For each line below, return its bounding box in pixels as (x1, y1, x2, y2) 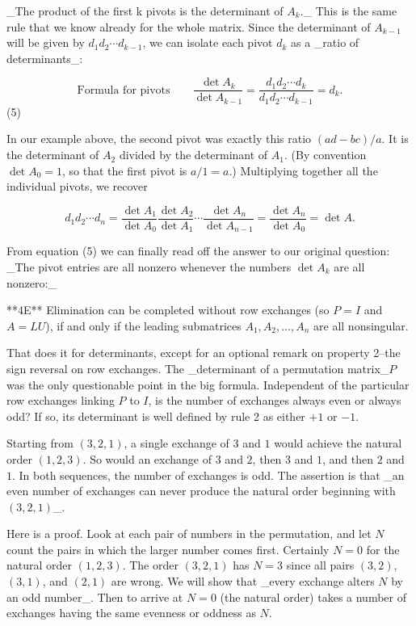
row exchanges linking (6, 392, 115, 409)
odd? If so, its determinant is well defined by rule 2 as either (6, 407, 305, 424)
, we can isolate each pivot (142, 34, 273, 51)
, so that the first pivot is (62, 162, 187, 179)
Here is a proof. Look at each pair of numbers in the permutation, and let (6, 525, 372, 542)
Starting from (6, 435, 74, 452)
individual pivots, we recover (6, 178, 148, 195)
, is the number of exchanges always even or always (148, 392, 401, 409)
